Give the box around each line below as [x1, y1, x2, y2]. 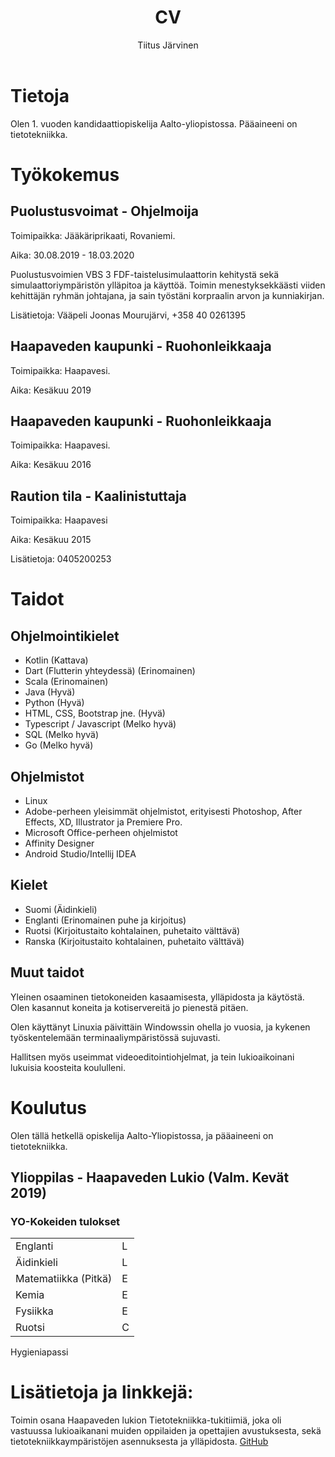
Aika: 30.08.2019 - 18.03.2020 [10, 249, 135, 261]
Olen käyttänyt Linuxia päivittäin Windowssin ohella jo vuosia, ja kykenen [10, 1021, 311, 1033]
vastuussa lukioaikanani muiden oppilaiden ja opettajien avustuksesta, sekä [10, 1425, 322, 1437]
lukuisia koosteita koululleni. [10, 1061, 126, 1073]
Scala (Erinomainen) [24, 676, 109, 688]
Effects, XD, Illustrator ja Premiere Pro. [24, 816, 183, 828]
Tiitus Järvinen [137, 39, 199, 51]
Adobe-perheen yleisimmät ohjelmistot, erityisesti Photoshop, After [24, 805, 303, 817]
